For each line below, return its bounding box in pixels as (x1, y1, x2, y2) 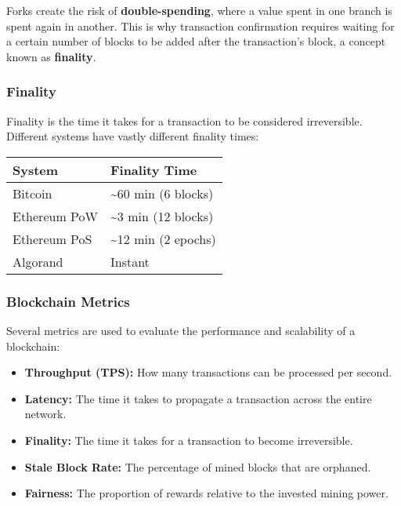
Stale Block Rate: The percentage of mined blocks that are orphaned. (24, 458, 371, 475)
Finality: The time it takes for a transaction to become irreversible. (24, 431, 353, 448)
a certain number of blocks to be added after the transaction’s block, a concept (6, 33, 386, 49)
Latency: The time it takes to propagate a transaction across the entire (24, 390, 372, 406)
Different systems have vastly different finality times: (6, 128, 259, 144)
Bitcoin (13, 184, 52, 202)
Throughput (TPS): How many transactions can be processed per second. (24, 364, 392, 380)
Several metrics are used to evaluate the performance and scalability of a (6, 322, 356, 338)
